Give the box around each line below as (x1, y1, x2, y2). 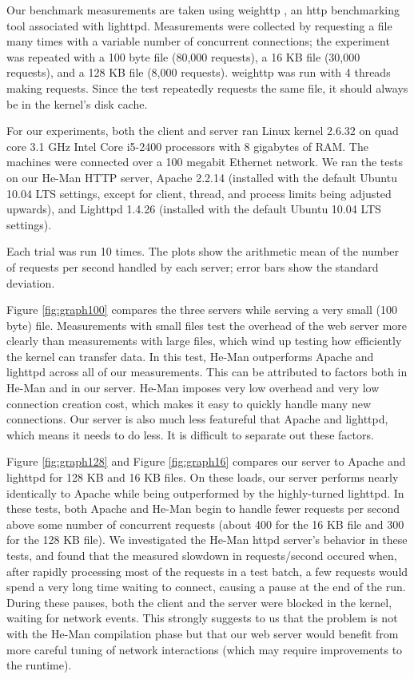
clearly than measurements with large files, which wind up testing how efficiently (6, 332, 402, 349)
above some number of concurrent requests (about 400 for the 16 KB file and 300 (6, 515, 404, 532)
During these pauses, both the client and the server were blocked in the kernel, (6, 594, 392, 610)
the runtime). (6, 657, 72, 673)
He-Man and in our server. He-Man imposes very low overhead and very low (6, 379, 380, 396)
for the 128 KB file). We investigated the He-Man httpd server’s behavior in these (6, 531, 408, 548)
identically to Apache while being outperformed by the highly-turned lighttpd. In (6, 484, 404, 501)
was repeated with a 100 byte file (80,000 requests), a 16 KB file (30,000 (6, 48, 360, 65)
